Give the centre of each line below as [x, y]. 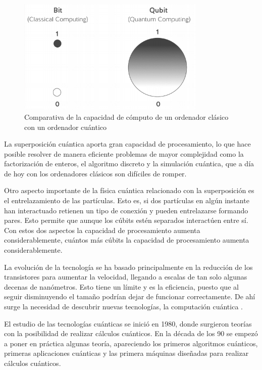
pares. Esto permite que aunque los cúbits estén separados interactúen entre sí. [126, 220]
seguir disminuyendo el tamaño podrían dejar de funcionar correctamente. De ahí [130, 296]
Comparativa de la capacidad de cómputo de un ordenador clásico [126, 117]
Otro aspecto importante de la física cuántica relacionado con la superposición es [129, 190]
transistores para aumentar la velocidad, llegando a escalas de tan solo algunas [126, 277]
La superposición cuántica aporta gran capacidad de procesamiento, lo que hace [127, 144]
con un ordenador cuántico [66, 127]
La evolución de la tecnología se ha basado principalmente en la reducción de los [128, 267]
